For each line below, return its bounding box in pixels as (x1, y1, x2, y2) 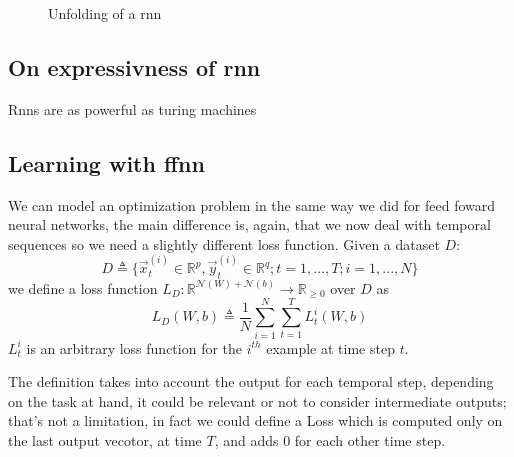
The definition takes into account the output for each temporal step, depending (8, 371, 494, 392)
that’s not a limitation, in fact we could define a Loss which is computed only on (8, 410, 503, 431)
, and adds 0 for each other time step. (214, 429, 446, 450)
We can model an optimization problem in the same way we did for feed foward (8, 194, 496, 215)
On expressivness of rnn (8, 51, 261, 82)
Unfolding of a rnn (48, 3, 162, 23)
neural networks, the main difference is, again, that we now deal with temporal (8, 214, 491, 235)
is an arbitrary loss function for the (26, 337, 243, 358)
